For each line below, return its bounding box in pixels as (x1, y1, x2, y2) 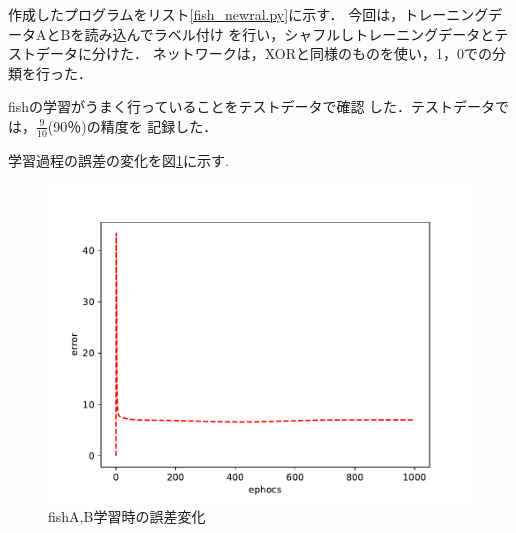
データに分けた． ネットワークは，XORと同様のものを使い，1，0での (35, 43, 492, 64)
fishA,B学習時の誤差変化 (48, 505, 206, 526)
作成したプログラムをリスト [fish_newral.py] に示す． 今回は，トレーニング (8, 4, 489, 24)
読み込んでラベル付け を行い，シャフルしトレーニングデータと (84, 23, 495, 44)
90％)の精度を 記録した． (53, 115, 218, 136)
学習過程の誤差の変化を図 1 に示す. (8, 149, 229, 170)
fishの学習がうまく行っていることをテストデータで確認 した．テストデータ (8, 96, 496, 117)
